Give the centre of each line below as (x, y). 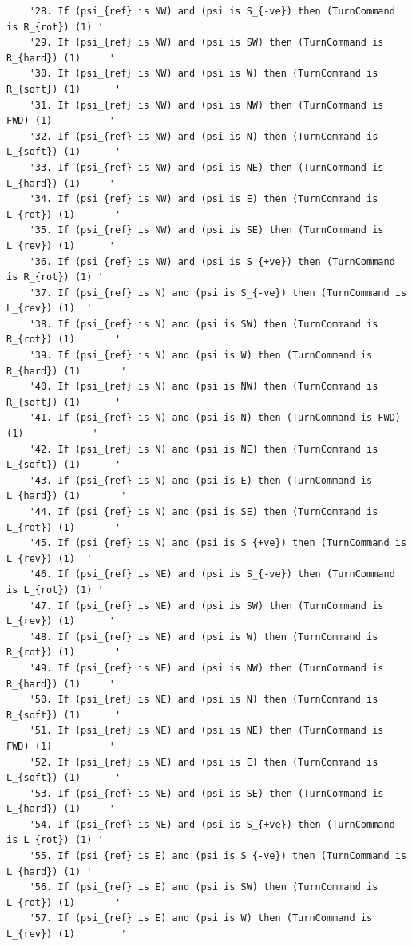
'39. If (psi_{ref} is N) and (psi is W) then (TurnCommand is (201, 356)
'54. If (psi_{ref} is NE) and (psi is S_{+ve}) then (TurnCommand (212, 824)
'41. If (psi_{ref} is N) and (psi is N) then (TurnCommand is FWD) (215, 418)
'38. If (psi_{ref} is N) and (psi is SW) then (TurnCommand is (204, 324)
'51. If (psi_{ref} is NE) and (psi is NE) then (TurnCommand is (206, 731)
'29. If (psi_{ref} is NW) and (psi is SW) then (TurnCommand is (206, 43)
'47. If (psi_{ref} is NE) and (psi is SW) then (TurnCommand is (206, 606)
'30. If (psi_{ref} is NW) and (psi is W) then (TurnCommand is (204, 74)
